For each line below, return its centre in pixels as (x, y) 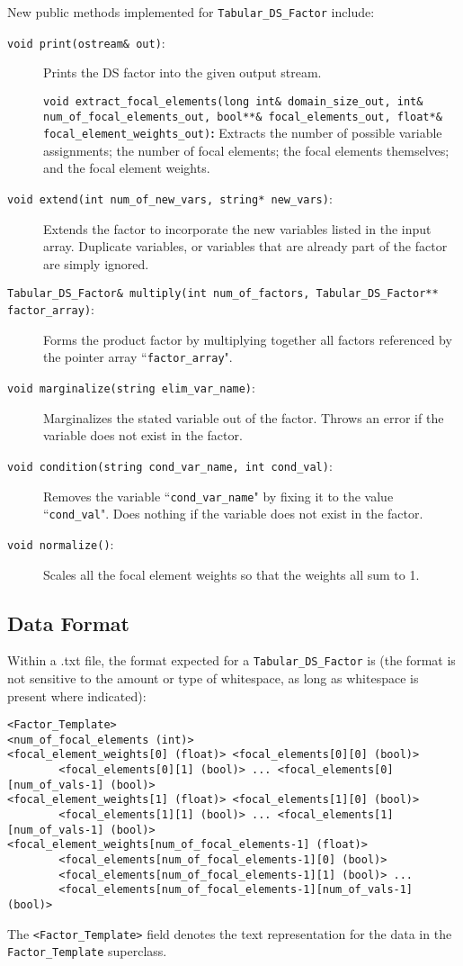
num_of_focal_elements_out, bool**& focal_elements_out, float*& (243, 117)
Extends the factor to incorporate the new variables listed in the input (237, 228)
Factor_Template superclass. (87, 951)
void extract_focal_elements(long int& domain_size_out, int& (233, 101)
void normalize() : (61, 543)
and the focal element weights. (127, 168)
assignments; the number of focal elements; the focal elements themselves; (246, 150)
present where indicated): (77, 695)
